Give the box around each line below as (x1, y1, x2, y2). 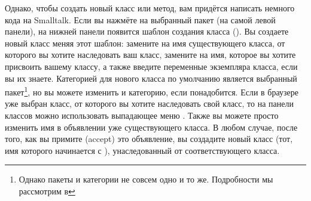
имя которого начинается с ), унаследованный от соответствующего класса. (5, 144, 280, 156)
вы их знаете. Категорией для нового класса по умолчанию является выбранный (5, 72, 297, 84)
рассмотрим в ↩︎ (19, 184, 75, 197)
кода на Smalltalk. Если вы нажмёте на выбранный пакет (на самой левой (5, 13, 276, 26)
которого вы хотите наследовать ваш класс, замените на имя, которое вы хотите (5, 48, 296, 61)
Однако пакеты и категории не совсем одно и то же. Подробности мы (19, 173, 273, 185)
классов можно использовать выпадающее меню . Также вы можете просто (5, 109, 279, 121)
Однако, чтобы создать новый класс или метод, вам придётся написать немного (5, 2, 295, 14)
